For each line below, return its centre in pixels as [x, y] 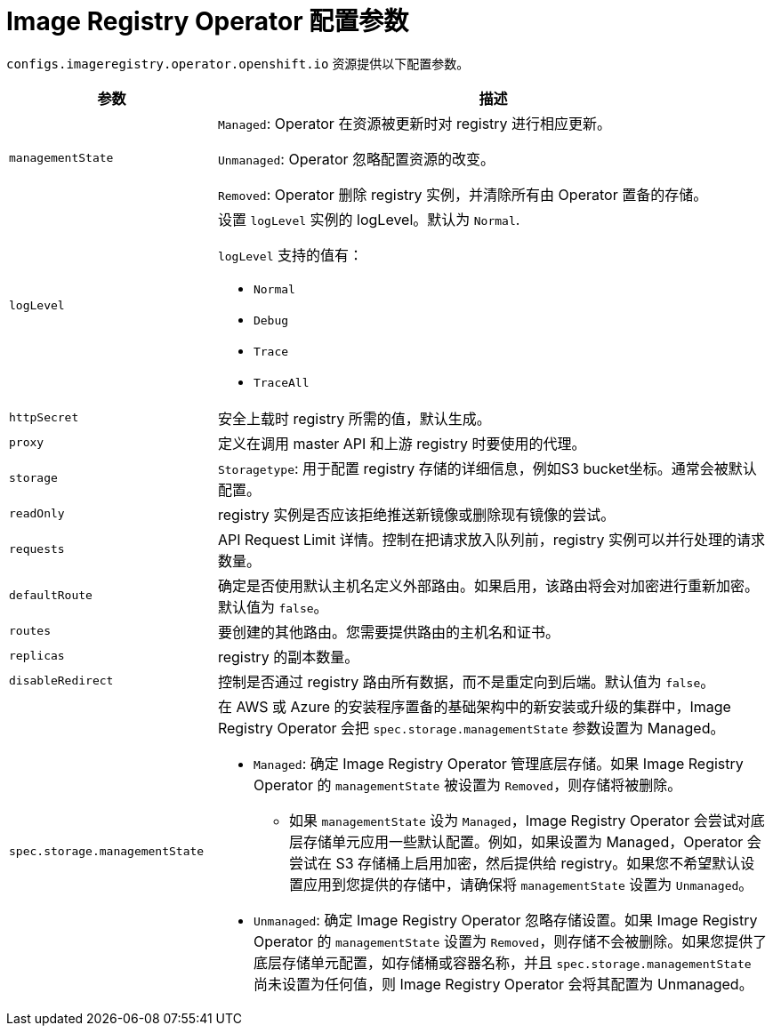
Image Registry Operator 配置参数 [208, 21]
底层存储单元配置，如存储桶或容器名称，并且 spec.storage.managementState [502, 962]
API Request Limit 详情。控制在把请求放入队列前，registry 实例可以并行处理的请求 [491, 539]
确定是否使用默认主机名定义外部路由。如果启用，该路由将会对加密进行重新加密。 [488, 585]
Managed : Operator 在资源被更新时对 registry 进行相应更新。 [415, 123]
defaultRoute [51, 596]
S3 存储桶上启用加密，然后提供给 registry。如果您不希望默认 [538, 863]
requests [37, 549]
